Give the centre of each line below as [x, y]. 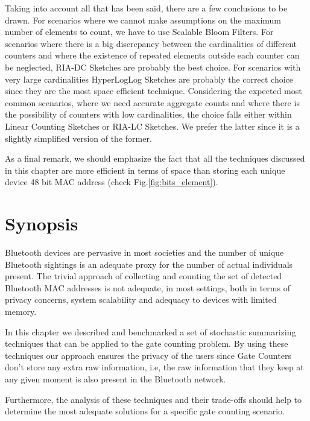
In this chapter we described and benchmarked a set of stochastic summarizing [150, 331]
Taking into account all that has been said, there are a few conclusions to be [146, 8]
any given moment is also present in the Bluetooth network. [115, 378]
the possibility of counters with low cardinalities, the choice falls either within [148, 114]
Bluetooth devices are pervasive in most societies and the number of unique [144, 252]
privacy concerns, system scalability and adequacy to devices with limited [141, 299]
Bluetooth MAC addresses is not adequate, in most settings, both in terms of [147, 287]
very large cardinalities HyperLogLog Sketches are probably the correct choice [149, 79]
